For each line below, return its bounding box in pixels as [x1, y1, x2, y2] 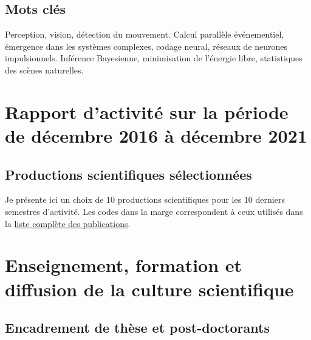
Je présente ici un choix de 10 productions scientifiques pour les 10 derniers [5, 193, 285, 206]
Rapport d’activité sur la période [5, 99, 289, 124]
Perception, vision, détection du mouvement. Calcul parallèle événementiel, [5, 28, 284, 41]
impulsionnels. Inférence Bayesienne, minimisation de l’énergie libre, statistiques [5, 52, 302, 64]
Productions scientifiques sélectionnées [5, 165, 252, 183]
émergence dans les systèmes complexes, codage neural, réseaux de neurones [5, 39, 288, 52]
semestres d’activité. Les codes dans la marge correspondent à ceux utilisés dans [5, 205, 303, 217]
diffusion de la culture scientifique [5, 276, 294, 301]
